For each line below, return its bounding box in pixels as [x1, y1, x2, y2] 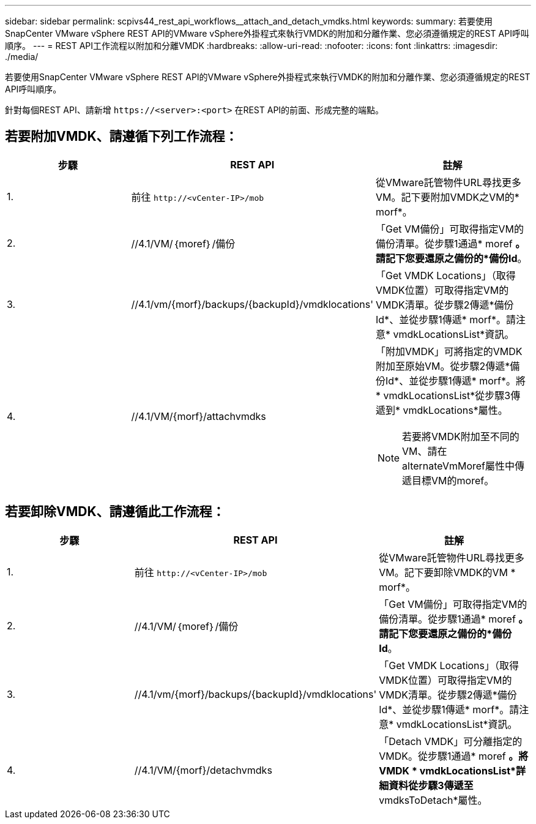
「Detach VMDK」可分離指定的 [379, 735, 523, 747]
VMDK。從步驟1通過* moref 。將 [379, 749, 529, 762]
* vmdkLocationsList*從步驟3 [376, 389, 511, 402]
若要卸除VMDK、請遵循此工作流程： [5, 504, 225, 520]
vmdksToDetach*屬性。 [379, 793, 488, 806]
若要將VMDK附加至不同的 [402, 430, 519, 443]
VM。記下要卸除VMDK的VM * [379, 566, 516, 579]
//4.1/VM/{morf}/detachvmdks [134, 763, 272, 776]
